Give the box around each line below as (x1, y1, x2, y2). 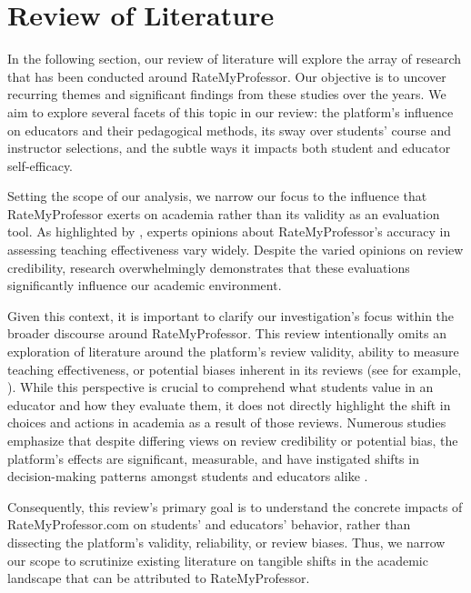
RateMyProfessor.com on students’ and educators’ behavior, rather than (7, 515, 411, 534)
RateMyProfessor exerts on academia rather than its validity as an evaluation (7, 204, 440, 223)
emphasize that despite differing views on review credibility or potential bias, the (7, 431, 458, 449)
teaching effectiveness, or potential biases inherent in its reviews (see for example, (7, 359, 462, 378)
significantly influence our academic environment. (7, 276, 282, 295)
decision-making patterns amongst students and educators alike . (7, 467, 368, 486)
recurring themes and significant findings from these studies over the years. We (7, 85, 446, 104)
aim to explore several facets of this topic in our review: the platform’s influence (7, 102, 454, 121)
